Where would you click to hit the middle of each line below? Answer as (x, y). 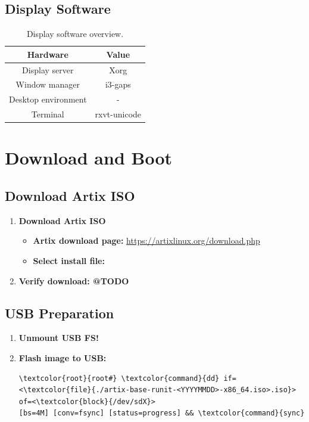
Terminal (48, 114)
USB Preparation (60, 313)
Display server (48, 69)
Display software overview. (75, 34)
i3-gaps (118, 84)
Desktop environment (48, 99)
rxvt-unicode (118, 114)
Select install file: (69, 261)
